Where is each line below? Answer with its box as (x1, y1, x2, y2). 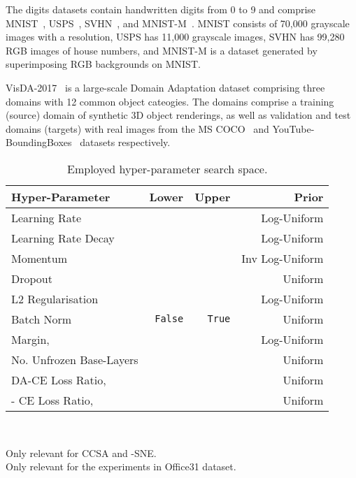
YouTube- (272, 121, 315, 136)
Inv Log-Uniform (241, 249, 324, 266)
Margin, (11, 331, 50, 347)
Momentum (11, 249, 68, 266)
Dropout (11, 270, 52, 287)
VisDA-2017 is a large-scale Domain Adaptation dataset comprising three (6, 80, 325, 94)
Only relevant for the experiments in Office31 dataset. (6, 459, 236, 474)
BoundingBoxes (6, 135, 72, 150)
